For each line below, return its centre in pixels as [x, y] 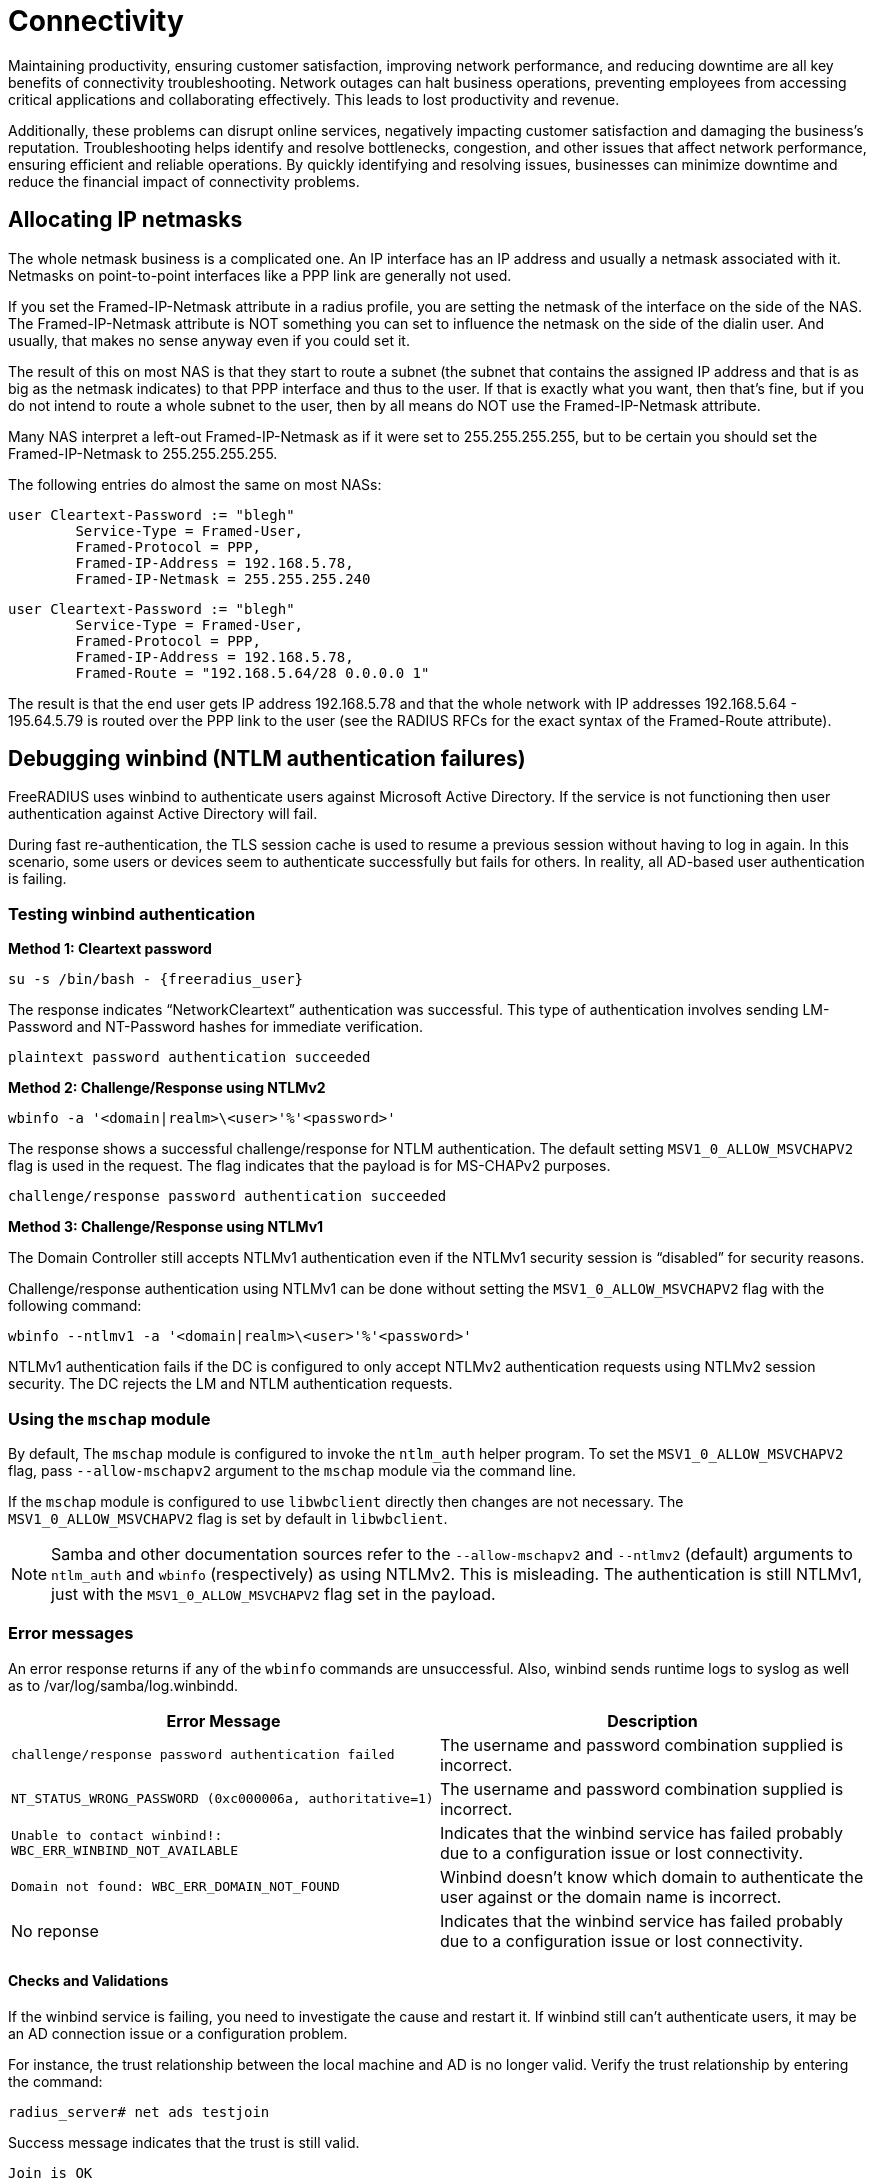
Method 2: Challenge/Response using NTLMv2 [167, 1088]
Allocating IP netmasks [125, 220]
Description [652, 1720]
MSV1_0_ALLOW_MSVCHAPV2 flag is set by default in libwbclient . [228, 1518]
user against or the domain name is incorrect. [611, 1896]
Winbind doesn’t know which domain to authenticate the [652, 1876]
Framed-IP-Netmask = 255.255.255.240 [223, 578]
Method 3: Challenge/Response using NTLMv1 [166, 1227]
